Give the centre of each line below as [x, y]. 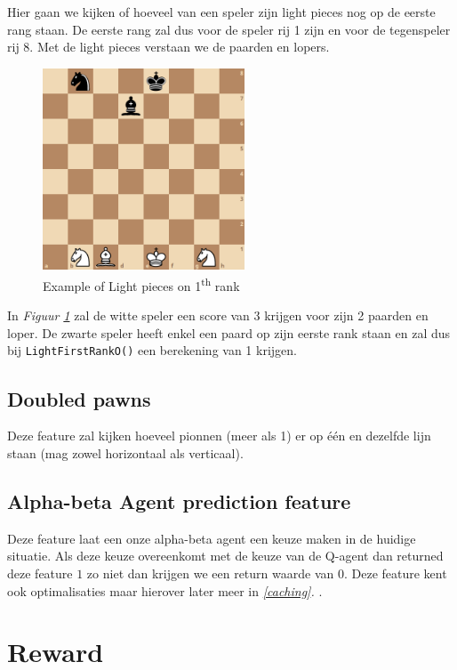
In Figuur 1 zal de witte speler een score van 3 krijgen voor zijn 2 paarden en [218, 315]
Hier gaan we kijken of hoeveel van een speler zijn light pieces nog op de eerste [221, 12]
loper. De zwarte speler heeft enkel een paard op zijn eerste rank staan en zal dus [229, 332]
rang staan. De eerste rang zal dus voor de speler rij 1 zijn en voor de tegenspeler [229, 29]
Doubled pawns [79, 398]
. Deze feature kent [395, 573]
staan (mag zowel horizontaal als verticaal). [125, 452]
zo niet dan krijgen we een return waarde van [210, 573]
